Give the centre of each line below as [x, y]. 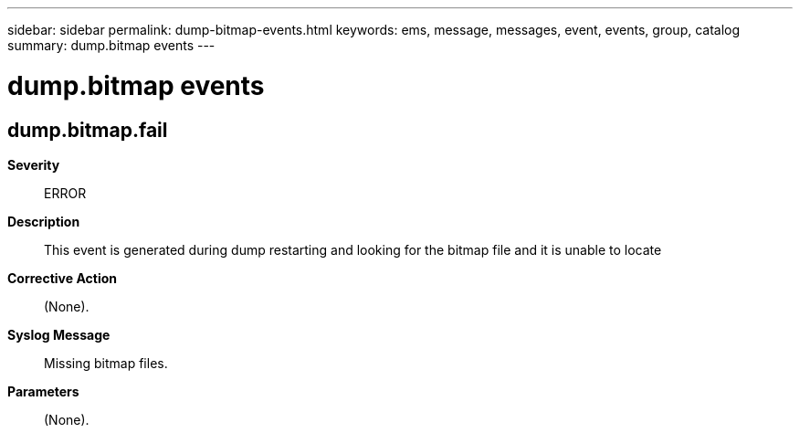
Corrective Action [62, 278]
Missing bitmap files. [106, 363]
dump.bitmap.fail [88, 130]
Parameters [43, 391]
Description [44, 221]
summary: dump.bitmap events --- [111, 45]
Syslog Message [59, 334]
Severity [34, 164]
